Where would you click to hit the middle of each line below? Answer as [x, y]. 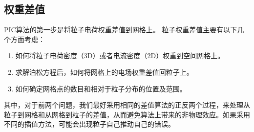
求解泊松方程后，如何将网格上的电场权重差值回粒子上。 [104, 72]
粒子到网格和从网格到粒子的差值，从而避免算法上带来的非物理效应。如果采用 [127, 114]
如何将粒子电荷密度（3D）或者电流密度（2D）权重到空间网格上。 [120, 55]
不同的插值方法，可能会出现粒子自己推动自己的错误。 [89, 124]
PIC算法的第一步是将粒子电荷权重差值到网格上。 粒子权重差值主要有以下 [121, 30]
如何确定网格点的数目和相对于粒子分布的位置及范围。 [101, 88]
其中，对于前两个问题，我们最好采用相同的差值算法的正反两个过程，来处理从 [127, 105]
